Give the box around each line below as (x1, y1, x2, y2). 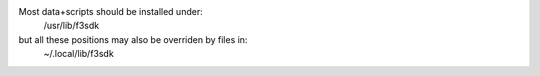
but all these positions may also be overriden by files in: (18, 33, 248, 45)
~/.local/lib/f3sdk (43, 48, 114, 60)
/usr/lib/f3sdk (43, 20, 100, 32)
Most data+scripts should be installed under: (18, 6, 204, 17)
